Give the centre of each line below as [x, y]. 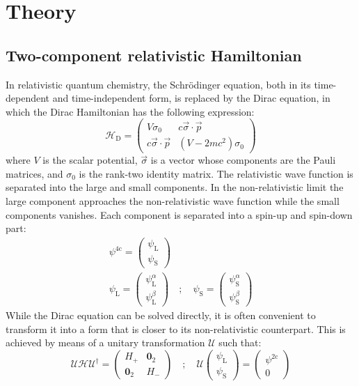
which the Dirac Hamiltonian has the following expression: [130, 111]
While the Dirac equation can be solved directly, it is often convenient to [161, 315]
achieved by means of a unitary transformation [105, 342]
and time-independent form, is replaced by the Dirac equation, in [191, 98]
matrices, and [34, 173]
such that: [240, 342]
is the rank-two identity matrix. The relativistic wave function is [216, 173]
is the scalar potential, [90, 160]
